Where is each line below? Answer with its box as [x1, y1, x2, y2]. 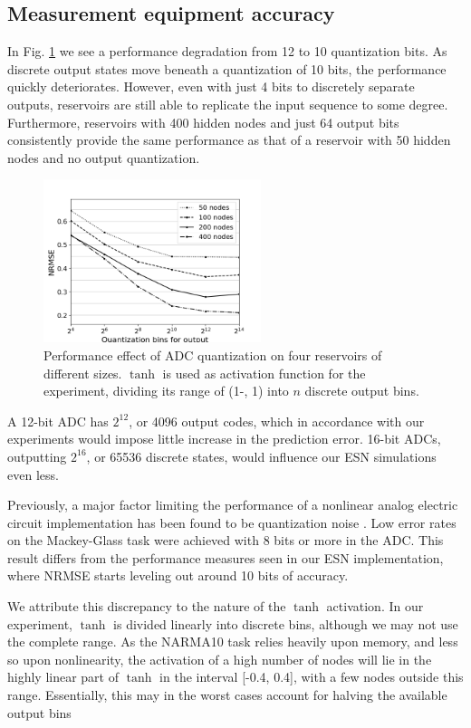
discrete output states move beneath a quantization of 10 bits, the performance [7, 59, 447, 78]
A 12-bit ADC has [7, 411, 109, 430]
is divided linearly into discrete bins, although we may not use [113, 614, 458, 633]
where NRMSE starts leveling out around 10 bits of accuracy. [7, 566, 349, 585]
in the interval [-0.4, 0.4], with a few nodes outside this [159, 667, 464, 686]
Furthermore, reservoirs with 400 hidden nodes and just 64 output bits [7, 112, 399, 131]
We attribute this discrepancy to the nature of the [7, 597, 286, 616]
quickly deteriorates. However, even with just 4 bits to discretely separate [7, 77, 415, 96]
